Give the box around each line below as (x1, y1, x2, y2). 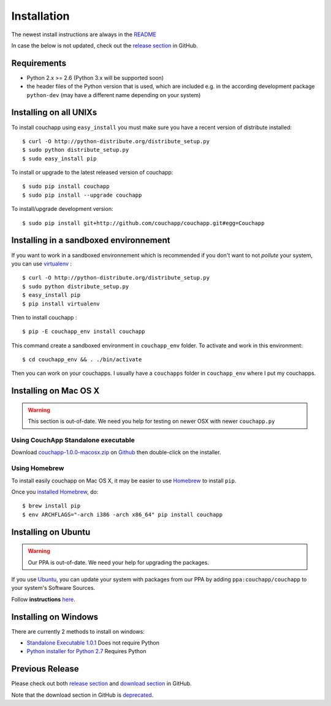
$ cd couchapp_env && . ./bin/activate (22, 356, 142, 363)
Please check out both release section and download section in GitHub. (11, 680, 192, 688)
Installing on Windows (11, 611, 99, 622)
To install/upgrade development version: (11, 205, 113, 213)
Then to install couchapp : (11, 313, 77, 321)
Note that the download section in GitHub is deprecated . (11, 691, 154, 699)
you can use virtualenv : (11, 260, 72, 267)
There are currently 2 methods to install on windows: (11, 627, 145, 635)
